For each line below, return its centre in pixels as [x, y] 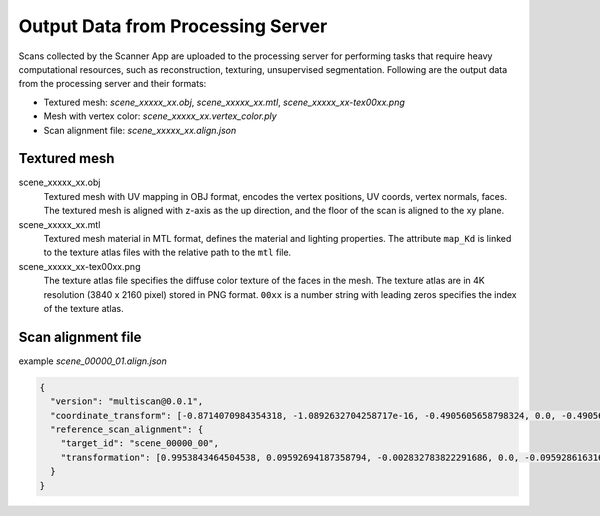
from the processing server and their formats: [112, 84]
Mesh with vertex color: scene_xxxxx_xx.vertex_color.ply [160, 116]
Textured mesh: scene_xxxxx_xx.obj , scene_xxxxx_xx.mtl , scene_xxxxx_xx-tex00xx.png [224, 102]
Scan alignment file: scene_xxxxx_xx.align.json [140, 130]
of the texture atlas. [83, 308]
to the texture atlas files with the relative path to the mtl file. [167, 252]
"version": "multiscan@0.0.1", [127, 401]
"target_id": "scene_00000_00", [140, 443]
